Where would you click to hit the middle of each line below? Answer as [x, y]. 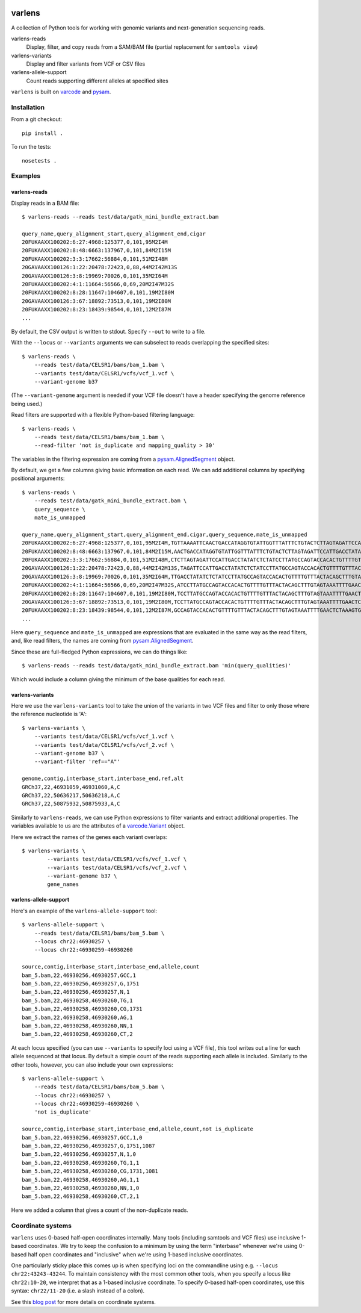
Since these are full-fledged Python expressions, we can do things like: [99, 652]
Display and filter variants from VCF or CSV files [86, 64]
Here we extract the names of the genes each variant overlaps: [89, 837]
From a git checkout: [37, 119]
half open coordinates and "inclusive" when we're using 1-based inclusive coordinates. [136, 1254]
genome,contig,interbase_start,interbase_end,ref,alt [103, 779]
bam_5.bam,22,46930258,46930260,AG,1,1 [81, 1180]
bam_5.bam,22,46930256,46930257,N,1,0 [79, 1154]
